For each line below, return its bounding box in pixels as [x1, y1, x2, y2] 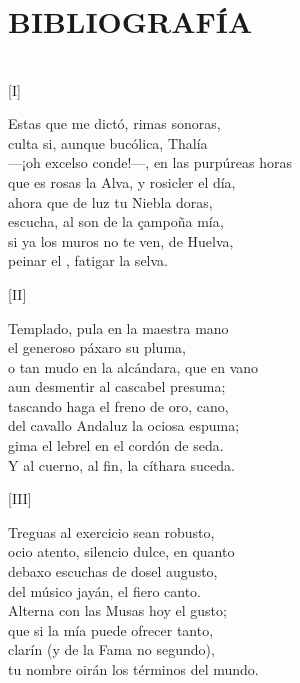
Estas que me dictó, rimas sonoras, [8, 113, 221, 134]
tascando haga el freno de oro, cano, [8, 395, 229, 416]
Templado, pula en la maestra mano [8, 317, 229, 338]
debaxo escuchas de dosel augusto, [8, 561, 218, 582]
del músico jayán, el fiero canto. [8, 580, 201, 601]
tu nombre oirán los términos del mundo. [8, 659, 259, 679]
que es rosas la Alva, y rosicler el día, [8, 171, 236, 192]
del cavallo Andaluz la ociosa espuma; [8, 415, 240, 436]
